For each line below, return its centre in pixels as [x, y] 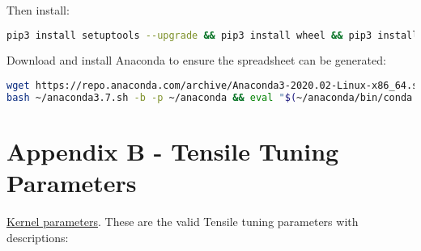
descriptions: [38, 237]
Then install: [38, 10]
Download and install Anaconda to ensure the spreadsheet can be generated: [196, 60]
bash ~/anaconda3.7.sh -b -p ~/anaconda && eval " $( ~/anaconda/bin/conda [210, 97]
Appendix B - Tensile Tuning [173, 151]
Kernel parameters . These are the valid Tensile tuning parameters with [183, 222]
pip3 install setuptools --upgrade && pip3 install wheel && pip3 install [213, 35]
